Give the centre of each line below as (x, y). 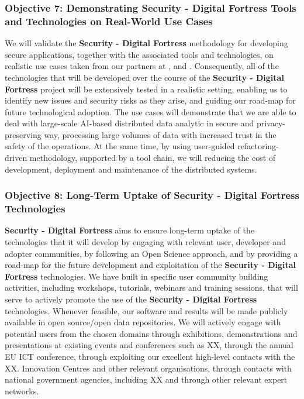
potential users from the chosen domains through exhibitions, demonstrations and (151, 333)
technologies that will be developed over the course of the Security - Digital (144, 77)
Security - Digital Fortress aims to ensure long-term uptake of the (129, 230)
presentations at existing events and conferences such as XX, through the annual (149, 345)
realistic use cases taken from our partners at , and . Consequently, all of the (142, 66)
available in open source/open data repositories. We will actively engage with (143, 322)
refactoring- (258, 146)
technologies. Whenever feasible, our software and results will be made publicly (146, 310)
